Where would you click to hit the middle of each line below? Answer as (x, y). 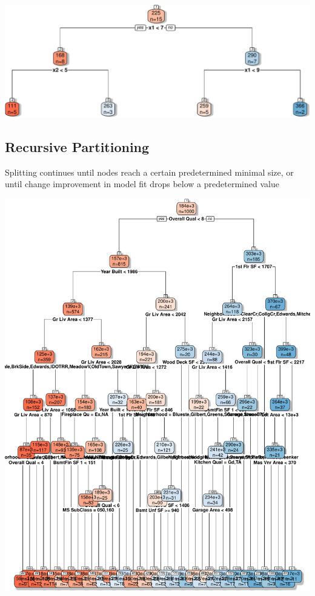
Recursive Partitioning (77, 147)
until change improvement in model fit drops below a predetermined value (142, 184)
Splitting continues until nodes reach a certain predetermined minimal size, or (149, 172)
